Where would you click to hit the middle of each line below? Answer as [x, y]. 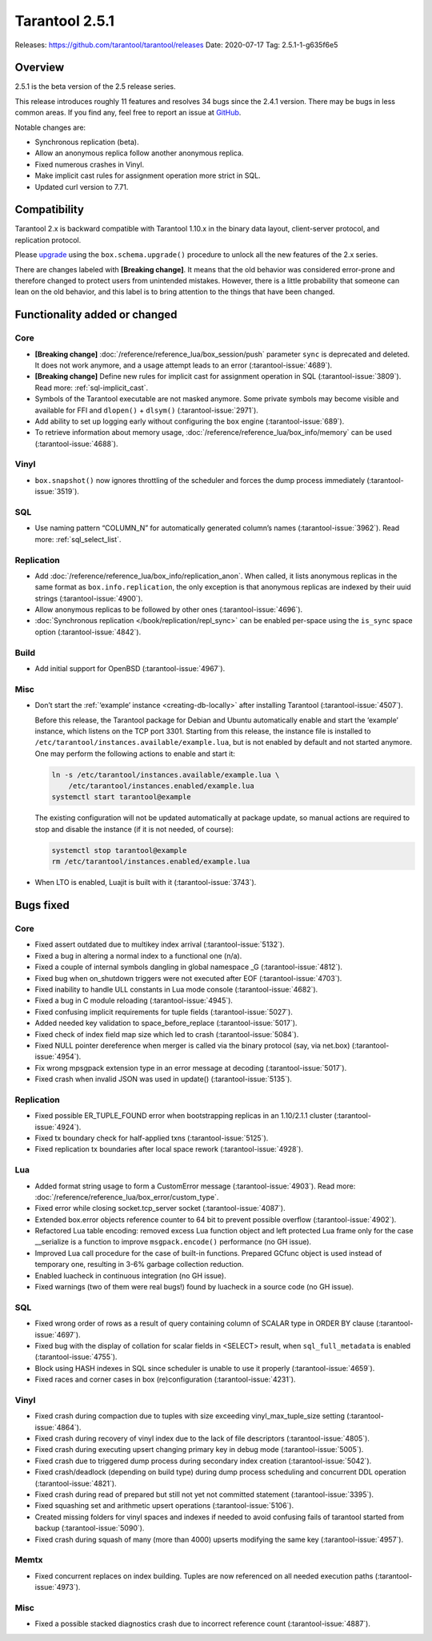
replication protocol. [48, 239]
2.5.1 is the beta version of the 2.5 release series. [95, 86]
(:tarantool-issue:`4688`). [76, 444]
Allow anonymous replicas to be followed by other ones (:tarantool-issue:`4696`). [169, 609]
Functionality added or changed [96, 315]
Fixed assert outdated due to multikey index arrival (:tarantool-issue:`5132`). [160, 944]
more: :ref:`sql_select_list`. [78, 539]
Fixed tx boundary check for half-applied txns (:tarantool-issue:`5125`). [152, 1138]
